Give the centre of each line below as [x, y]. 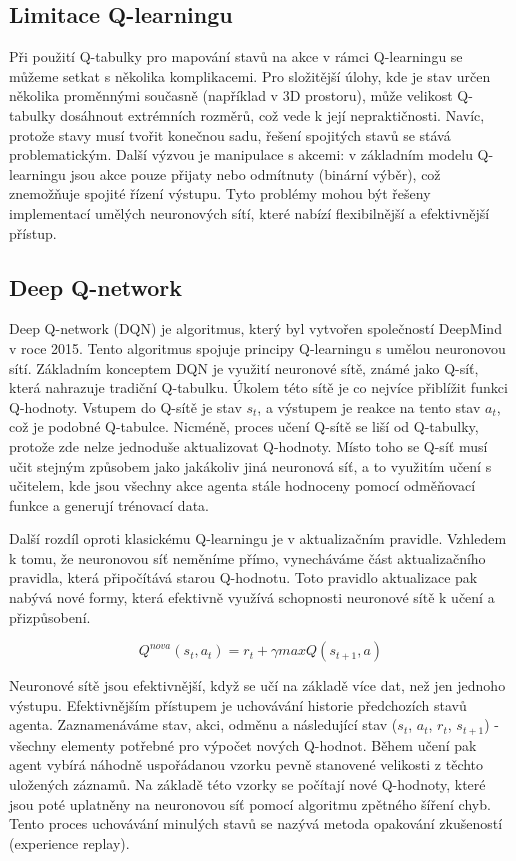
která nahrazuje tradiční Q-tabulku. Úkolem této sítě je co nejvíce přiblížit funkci [258, 387]
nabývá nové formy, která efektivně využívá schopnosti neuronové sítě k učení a [252, 597]
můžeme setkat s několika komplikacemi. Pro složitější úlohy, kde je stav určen [250, 75]
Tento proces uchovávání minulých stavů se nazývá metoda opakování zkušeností [256, 823]
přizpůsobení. [50, 616]
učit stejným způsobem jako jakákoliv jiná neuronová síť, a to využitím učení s [250, 465]
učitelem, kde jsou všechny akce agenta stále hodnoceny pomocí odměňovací [242, 485]
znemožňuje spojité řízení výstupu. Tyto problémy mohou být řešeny [220, 193]
